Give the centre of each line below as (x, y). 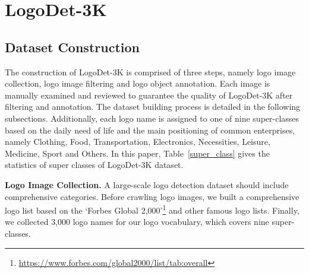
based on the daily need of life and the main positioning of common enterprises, (150, 130)
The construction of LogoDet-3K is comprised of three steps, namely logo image (150, 72)
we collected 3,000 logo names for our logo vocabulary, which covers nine (137, 222)
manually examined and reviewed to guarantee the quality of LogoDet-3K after (149, 95)
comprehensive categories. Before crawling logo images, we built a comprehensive (152, 196)
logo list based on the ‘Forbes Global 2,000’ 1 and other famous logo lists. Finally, (152, 209)
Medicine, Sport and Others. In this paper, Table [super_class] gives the (137, 153)
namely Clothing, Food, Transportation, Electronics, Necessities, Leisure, (138, 142)
